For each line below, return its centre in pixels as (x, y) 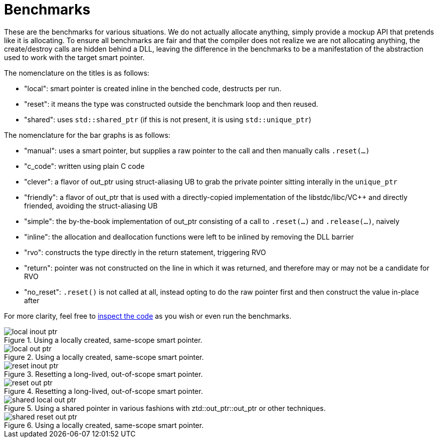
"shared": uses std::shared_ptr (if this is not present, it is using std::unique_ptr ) (168, 119)
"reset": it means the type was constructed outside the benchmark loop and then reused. (171, 104)
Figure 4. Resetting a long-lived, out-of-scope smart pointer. (103, 391)
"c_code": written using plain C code (84, 166)
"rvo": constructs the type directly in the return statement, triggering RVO (145, 252)
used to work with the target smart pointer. (74, 57)
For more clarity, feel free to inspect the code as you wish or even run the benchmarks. (148, 316)
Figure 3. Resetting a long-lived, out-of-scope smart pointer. (103, 374)
